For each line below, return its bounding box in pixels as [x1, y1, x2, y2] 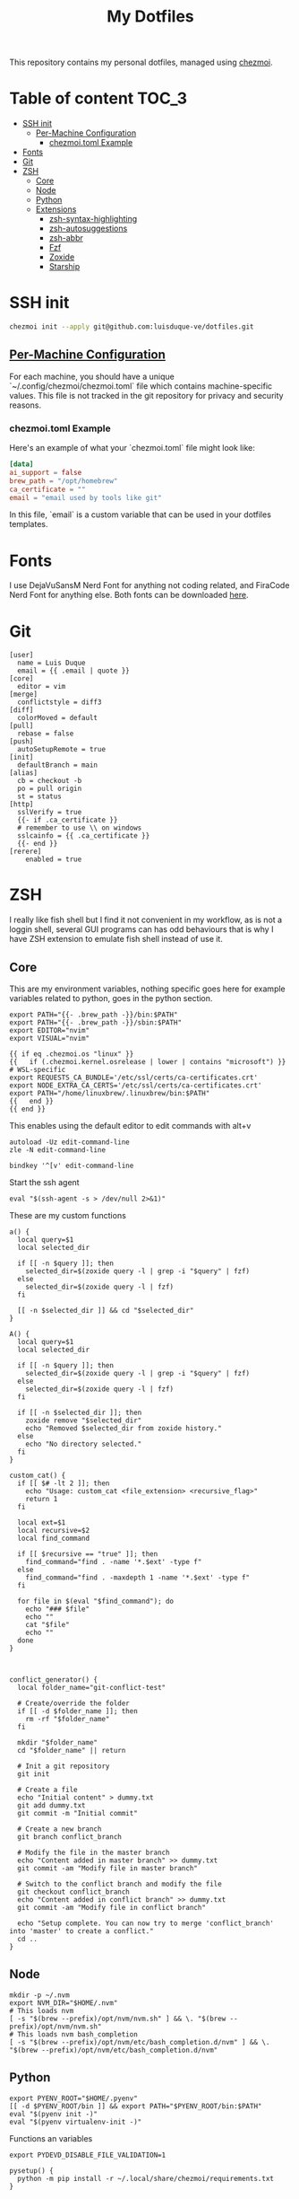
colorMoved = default [17, 714, 98, 723]
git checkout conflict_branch [17, 1887, 130, 1896]
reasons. [9, 400, 42, 410]
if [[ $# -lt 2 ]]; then [17, 1479, 110, 1488]
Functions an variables [9, 2133, 93, 2143]
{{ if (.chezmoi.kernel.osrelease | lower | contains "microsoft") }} [9, 1058, 286, 1067]
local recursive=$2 [17, 1526, 90, 1535]
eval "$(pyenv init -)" [9, 2109, 98, 2118]
